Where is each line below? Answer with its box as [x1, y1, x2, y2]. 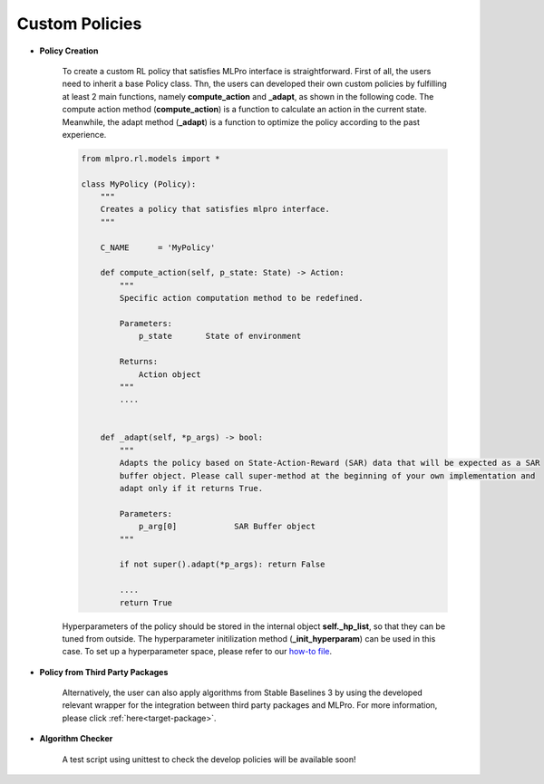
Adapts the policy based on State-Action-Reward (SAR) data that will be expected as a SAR [119, 458, 540, 469]
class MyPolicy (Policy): [81, 179, 197, 189]
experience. [62, 129, 107, 140]
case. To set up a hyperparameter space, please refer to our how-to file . [62, 646, 333, 657]
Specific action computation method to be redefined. [119, 293, 364, 304]
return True [119, 597, 172, 607]
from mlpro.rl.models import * [81, 153, 221, 163]
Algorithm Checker [39, 733, 113, 744]
